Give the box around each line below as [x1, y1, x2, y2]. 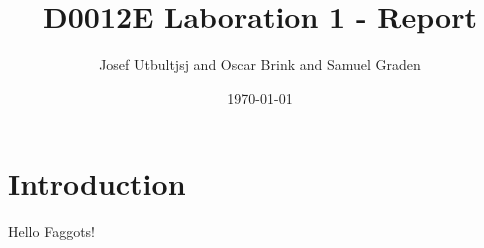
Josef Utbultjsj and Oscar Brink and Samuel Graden [99, 54, 421, 75]
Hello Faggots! [8, 221, 95, 242]
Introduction [8, 163, 186, 204]
